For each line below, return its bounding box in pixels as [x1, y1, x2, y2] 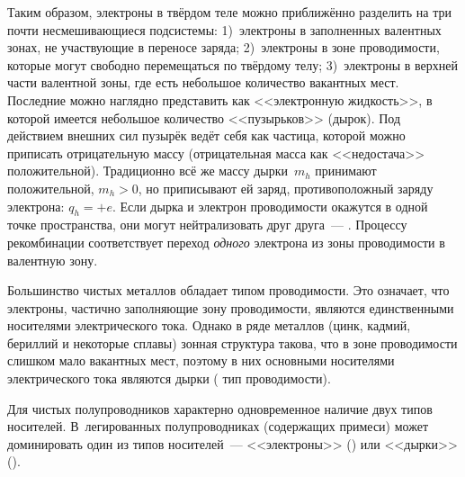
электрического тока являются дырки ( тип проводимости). [7, 369, 331, 388]
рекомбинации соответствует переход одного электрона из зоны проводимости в [7, 232, 445, 251]
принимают [315, 161, 377, 180]
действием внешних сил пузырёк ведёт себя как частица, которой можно [7, 126, 406, 145]
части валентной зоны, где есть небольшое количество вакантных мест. [7, 73, 399, 92]
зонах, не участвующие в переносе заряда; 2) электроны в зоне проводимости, [7, 38, 440, 57]
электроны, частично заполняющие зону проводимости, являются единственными [7, 298, 454, 317]
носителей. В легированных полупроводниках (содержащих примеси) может [7, 417, 429, 436]
